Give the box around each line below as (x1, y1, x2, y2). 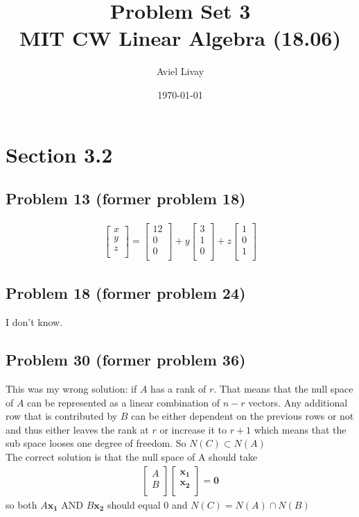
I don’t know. (6, 315, 63, 329)
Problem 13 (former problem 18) (6, 188, 246, 209)
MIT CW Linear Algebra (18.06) (19, 24, 341, 52)
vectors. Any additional (248, 395, 348, 409)
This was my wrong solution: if (6, 381, 137, 396)
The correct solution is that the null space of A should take (6, 450, 258, 464)
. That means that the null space (213, 381, 353, 396)
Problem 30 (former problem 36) (6, 349, 246, 370)
